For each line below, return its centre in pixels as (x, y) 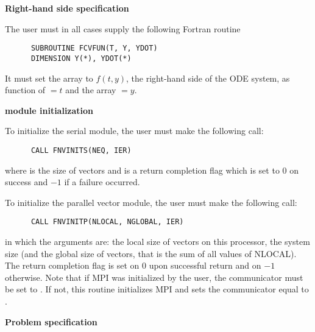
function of (25, 90)
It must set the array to (49, 78)
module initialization (49, 110)
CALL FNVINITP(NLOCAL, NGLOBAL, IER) (107, 222)
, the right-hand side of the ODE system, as (208, 78)
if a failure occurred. (102, 182)
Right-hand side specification (67, 8)
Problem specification (51, 321)
